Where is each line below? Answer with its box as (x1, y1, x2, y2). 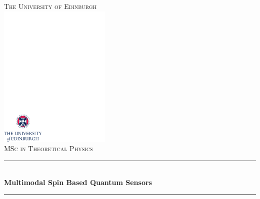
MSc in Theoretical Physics (4, 143, 93, 154)
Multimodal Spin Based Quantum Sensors (4, 177, 152, 188)
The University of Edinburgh (4, 1, 97, 11)
